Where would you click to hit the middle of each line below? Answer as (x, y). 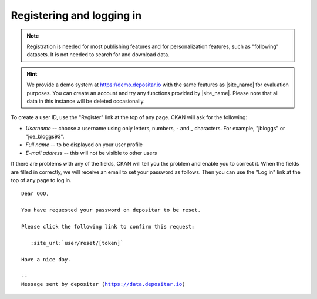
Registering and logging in (76, 15)
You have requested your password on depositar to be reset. (111, 210)
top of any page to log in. (41, 180)
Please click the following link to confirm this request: (108, 226)
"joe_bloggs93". (45, 137)
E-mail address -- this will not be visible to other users (91, 153)
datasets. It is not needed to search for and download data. (98, 55)
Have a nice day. (46, 259)
